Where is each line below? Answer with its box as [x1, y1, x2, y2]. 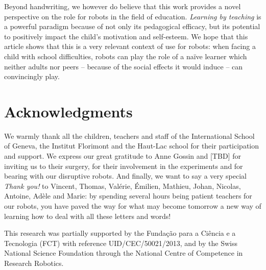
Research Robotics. [4, 258, 64, 268]
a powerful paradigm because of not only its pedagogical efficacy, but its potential [4, 21, 260, 32]
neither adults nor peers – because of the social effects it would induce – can [4, 61, 243, 71]
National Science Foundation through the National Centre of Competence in [4, 248, 243, 258]
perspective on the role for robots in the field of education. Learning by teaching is [4, 11, 261, 21]
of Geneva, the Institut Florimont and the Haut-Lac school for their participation [4, 140, 259, 151]
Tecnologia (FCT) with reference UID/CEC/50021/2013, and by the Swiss [4, 237, 237, 248]
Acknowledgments [4, 101, 133, 121]
